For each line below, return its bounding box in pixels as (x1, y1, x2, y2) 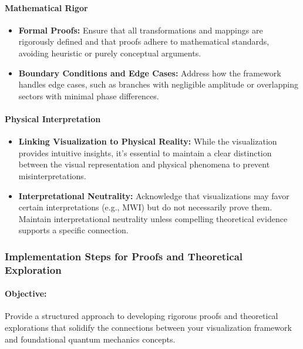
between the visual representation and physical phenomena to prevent (18, 158, 270, 170)
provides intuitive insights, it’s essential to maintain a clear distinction (18, 146, 272, 159)
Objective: (5, 287, 47, 300)
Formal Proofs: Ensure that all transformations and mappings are (18, 24, 263, 36)
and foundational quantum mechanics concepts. (5, 333, 176, 345)
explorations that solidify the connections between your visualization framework (5, 321, 292, 334)
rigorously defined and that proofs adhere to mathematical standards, (18, 35, 270, 48)
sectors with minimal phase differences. (18, 89, 159, 102)
